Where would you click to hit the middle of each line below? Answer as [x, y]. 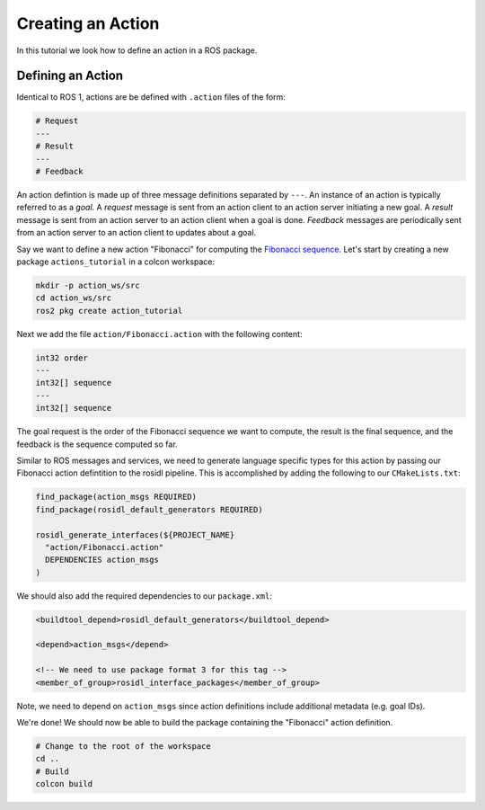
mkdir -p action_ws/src [88, 285]
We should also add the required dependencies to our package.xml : [145, 596]
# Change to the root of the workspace [123, 746]
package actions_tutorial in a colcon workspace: [116, 262]
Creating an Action [88, 23]
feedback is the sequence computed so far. [97, 444]
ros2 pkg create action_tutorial [109, 311]
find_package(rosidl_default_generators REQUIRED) [150, 509]
